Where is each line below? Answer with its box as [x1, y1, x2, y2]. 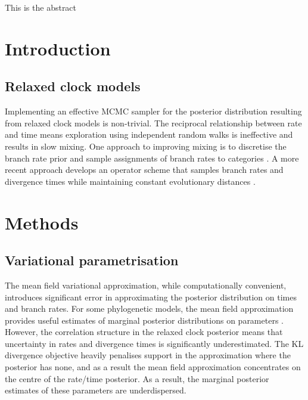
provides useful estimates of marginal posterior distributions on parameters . [5, 314, 284, 326]
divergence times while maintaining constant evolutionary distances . [5, 175, 256, 187]
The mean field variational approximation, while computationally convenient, [5, 278, 287, 291]
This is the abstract [5, 1, 77, 13]
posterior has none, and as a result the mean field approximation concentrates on [5, 361, 301, 373]
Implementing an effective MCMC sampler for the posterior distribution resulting [5, 105, 302, 117]
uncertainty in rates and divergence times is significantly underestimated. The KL [5, 337, 304, 349]
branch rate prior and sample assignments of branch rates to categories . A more [5, 151, 299, 164]
